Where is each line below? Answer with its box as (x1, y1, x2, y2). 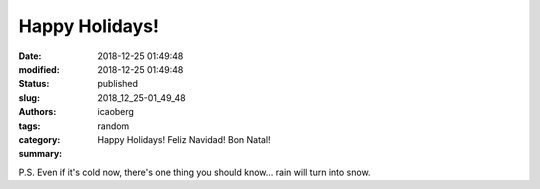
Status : (18, 78, 50, 90)
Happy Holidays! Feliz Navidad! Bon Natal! (97, 133, 271, 145)
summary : (18, 148, 63, 160)
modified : (18, 63, 60, 75)
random (97, 120, 130, 132)
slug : (18, 91, 40, 104)
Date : (18, 50, 42, 62)
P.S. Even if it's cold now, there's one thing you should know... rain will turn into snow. (18, 166, 371, 178)
